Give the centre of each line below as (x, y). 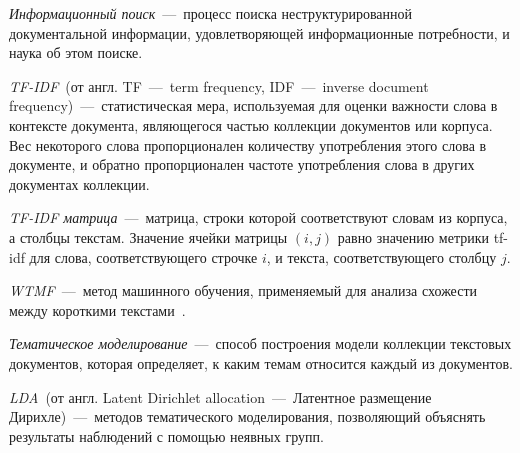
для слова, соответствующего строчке (143, 256)
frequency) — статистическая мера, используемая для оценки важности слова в (253, 105)
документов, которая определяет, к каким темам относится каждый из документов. (261, 362)
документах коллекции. (79, 183)
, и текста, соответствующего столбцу (381, 256)
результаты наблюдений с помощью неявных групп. (166, 435)
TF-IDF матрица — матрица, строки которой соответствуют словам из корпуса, (258, 217)
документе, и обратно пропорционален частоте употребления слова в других (242, 164)
